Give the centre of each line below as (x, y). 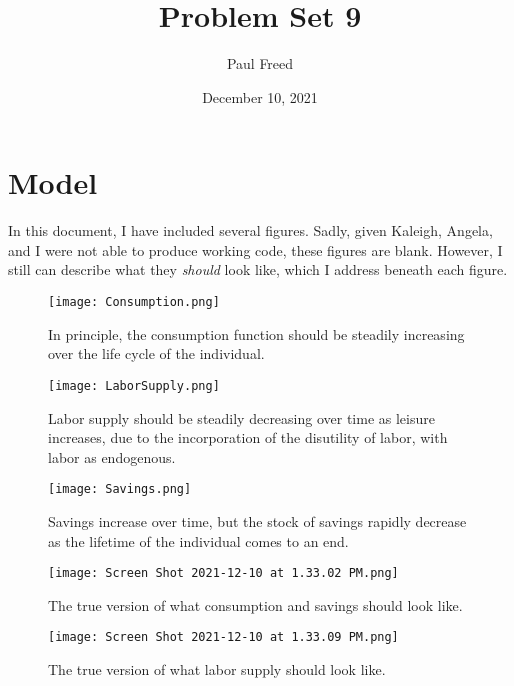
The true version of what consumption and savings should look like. (255, 604)
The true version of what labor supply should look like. (217, 669)
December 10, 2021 (260, 96)
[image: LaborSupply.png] (134, 385)
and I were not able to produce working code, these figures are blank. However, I (255, 249)
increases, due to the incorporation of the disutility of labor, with (248, 437)
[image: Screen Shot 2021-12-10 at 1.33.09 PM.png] (223, 637)
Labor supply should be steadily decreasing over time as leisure (241, 417)
